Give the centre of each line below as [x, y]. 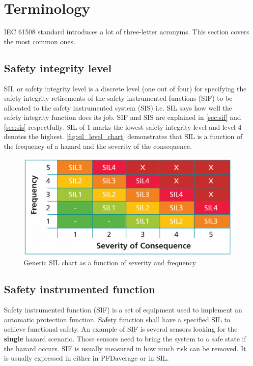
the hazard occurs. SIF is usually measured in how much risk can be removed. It [125, 348]
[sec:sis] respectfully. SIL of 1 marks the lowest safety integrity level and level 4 [123, 127]
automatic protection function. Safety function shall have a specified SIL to [117, 319]
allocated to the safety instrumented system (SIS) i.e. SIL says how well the [118, 107]
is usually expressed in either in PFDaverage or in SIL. [86, 358]
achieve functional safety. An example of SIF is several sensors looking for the [121, 329]
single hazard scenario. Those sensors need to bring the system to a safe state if [125, 338]
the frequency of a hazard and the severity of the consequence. [98, 146]
